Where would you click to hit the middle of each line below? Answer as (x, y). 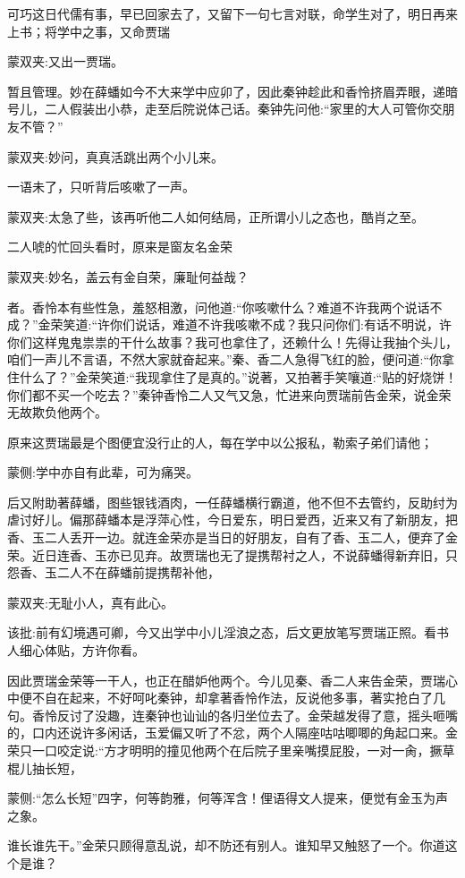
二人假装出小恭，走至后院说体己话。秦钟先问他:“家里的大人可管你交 (243, 109)
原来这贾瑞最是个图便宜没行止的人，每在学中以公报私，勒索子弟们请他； (220, 442)
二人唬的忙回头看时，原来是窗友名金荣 (120, 247)
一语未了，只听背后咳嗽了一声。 (101, 187)
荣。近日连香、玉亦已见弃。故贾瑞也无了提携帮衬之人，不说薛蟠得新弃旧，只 (232, 554)
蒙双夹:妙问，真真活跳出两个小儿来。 (115, 156)
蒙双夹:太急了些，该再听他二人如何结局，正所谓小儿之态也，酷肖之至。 (216, 216)
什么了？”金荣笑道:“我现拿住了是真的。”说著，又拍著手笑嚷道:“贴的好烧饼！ (238, 376)
